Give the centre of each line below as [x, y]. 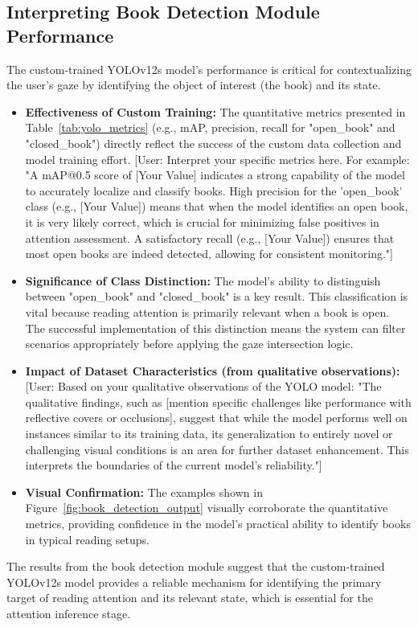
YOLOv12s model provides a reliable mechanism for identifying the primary [194, 582]
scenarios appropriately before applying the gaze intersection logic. [189, 344]
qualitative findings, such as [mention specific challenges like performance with [218, 402]
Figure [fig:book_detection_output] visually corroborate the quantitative [207, 508]
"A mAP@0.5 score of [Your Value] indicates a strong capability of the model [215, 175]
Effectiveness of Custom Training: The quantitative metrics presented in [215, 111]
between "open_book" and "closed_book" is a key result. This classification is [217, 296]
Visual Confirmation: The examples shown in [144, 492]
